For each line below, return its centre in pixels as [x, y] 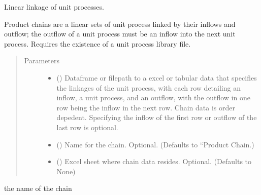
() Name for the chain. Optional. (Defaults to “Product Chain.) [155, 144]
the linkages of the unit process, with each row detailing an [149, 87]
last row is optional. [87, 127]
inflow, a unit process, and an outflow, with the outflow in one [153, 97]
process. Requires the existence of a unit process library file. [97, 43]
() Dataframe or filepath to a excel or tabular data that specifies [157, 77]
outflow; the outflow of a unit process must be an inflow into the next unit [120, 34]
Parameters [42, 61]
